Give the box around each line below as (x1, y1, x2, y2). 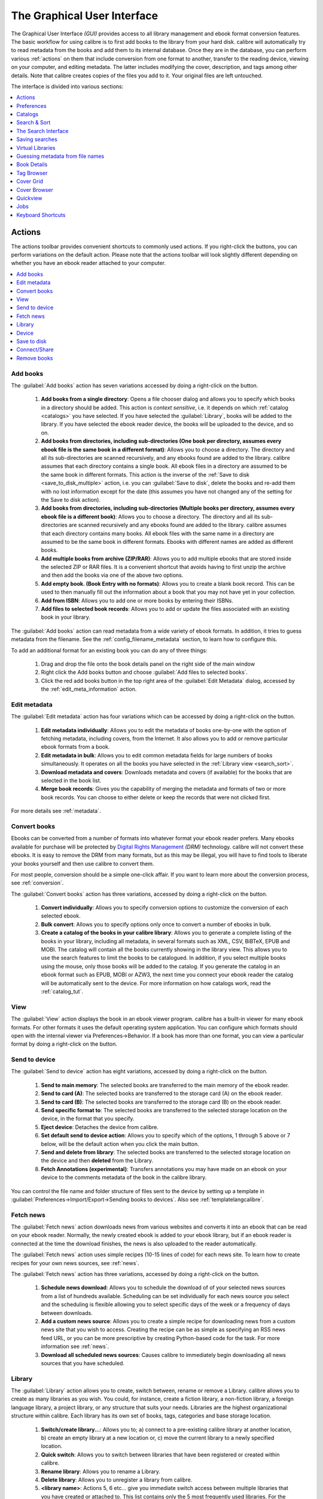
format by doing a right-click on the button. (11, 1040, 118, 1048)
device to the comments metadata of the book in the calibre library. (41, 1174, 207, 1181)
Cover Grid (16, 177, 44, 185)
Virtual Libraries (16, 144, 56, 151)
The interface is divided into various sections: (11, 83, 124, 90)
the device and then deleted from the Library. (41, 1157, 154, 1164)
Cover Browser (16, 186, 53, 193)
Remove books (16, 354, 53, 362)
